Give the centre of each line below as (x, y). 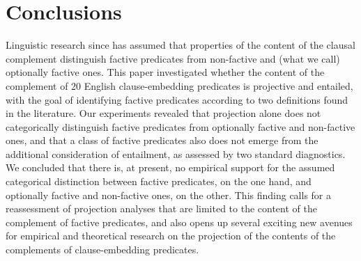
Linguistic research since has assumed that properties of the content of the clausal (180, 45)
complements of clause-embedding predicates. (102, 250)
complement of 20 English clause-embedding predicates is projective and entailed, (179, 85)
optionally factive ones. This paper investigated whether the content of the (165, 72)
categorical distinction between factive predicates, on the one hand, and (159, 181)
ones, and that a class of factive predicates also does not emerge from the (162, 140)
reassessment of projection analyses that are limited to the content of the (161, 208)
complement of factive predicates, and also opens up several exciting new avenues (179, 222)
